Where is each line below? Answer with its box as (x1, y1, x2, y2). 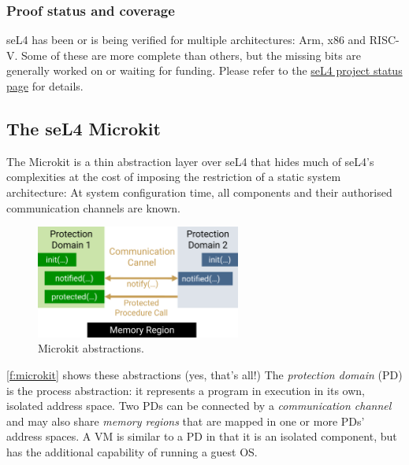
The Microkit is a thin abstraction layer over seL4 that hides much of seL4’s (6, 153, 374, 169)
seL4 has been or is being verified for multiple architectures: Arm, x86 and (6, 31, 366, 48)
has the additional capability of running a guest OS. (6, 443, 258, 459)
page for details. (6, 78, 84, 94)
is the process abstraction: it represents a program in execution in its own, (6, 382, 365, 398)
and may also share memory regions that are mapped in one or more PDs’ (6, 412, 365, 429)
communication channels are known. (6, 199, 181, 216)
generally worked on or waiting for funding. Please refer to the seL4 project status (6, 62, 403, 79)
